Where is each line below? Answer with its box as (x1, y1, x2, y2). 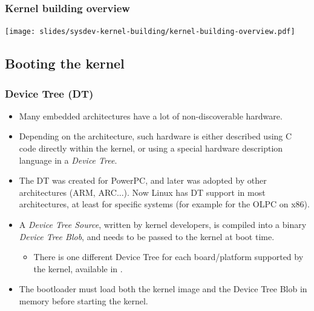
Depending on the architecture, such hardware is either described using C (19, 130, 292, 142)
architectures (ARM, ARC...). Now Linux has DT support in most (19, 186, 266, 198)
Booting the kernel (5, 54, 125, 73)
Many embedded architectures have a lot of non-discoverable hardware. (19, 109, 283, 122)
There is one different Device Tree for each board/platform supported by (33, 250, 304, 263)
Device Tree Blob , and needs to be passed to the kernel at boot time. (19, 230, 275, 242)
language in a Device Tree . (19, 153, 117, 166)
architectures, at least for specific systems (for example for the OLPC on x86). (19, 198, 310, 210)
